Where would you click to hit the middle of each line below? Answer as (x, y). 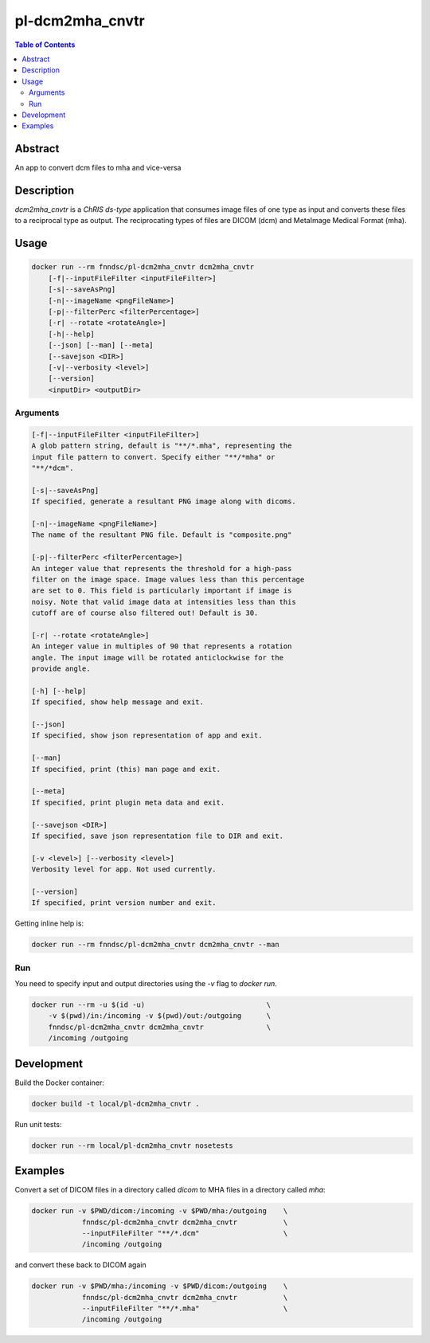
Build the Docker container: (60, 1083)
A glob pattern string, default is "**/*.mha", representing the (162, 446)
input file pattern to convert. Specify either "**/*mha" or (153, 457)
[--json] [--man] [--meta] (101, 345)
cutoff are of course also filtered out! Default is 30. (145, 613)
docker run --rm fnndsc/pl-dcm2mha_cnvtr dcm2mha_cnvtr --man (155, 945)
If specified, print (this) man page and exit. (126, 769)
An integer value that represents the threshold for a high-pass (162, 568)
